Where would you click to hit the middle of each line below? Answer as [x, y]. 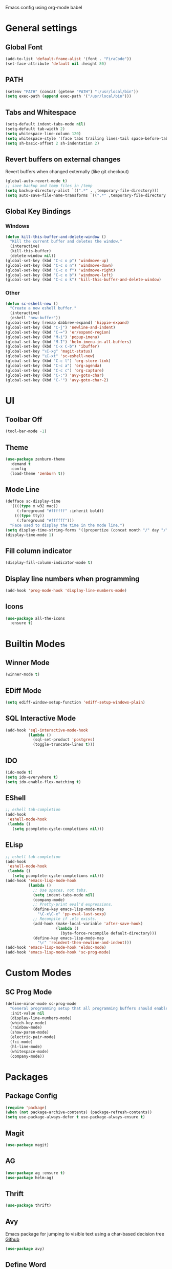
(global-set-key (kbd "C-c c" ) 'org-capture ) [55, 370]
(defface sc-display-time [33, 501]
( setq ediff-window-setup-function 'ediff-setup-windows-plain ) [75, 703]
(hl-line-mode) [26, 1046]
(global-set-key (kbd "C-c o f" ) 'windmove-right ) [60, 270]
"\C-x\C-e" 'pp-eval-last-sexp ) [72, 914]
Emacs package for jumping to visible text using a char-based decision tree [85, 1234]
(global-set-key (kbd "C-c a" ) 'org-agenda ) [53, 365]
